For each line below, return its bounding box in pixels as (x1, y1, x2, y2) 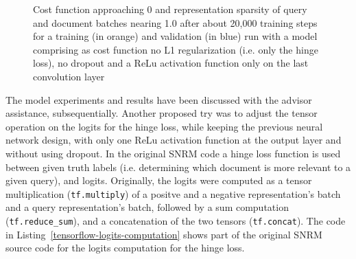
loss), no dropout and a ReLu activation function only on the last (33, 56, 309, 70)
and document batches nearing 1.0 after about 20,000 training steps (33, 15, 318, 30)
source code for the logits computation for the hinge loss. (5, 240, 245, 255)
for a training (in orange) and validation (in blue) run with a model (33, 29, 318, 43)
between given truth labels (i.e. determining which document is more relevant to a (5, 159, 351, 174)
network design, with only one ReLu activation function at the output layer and (5, 133, 342, 147)
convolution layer (33, 69, 105, 83)
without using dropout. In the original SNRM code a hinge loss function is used (5, 146, 341, 160)
